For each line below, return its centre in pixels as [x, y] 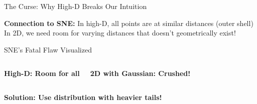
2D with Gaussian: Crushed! [140, 73]
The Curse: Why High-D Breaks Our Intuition [76, 6]
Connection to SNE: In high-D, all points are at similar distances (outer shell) [129, 23]
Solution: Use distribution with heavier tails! [83, 97]
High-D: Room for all [42, 73]
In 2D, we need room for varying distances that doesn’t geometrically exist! [120, 33]
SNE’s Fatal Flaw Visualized [48, 49]
